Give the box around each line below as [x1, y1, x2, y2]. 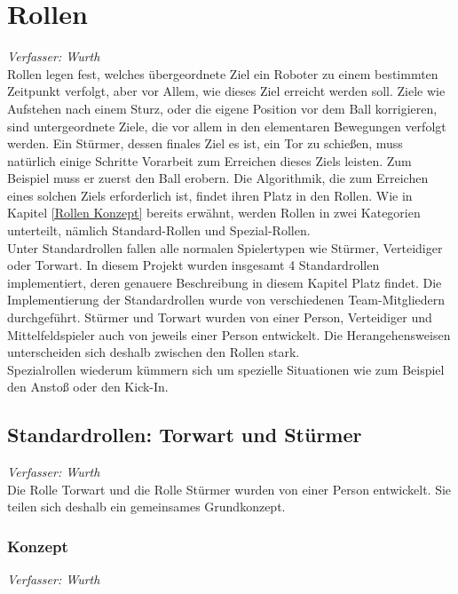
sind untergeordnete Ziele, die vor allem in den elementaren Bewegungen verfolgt [7, 116, 446, 135]
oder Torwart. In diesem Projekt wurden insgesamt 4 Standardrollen [7, 256, 380, 274]
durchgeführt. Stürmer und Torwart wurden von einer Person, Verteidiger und [7, 308, 432, 327]
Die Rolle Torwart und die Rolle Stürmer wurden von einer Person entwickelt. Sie [7, 479, 452, 498]
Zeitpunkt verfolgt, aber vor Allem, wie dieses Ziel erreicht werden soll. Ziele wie [7, 82, 446, 100]
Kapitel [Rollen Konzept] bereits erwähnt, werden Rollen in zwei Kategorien [7, 203, 421, 222]
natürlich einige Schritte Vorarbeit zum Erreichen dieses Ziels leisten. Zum [7, 151, 412, 170]
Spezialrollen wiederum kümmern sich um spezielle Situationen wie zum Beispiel [7, 360, 445, 378]
